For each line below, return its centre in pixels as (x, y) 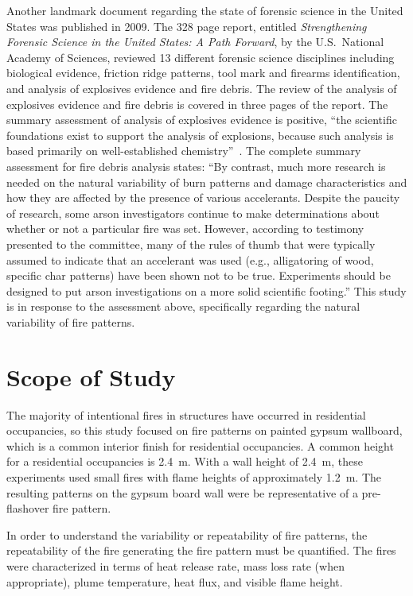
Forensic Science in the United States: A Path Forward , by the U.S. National (195, 42)
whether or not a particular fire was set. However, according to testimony (185, 228)
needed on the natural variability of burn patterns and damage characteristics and (207, 182)
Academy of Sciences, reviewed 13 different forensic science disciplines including (201, 57)
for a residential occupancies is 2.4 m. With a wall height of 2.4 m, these (185, 461)
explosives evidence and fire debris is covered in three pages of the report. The (197, 104)
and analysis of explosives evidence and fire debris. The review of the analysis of (202, 88)
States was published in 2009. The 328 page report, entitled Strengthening (187, 26)
